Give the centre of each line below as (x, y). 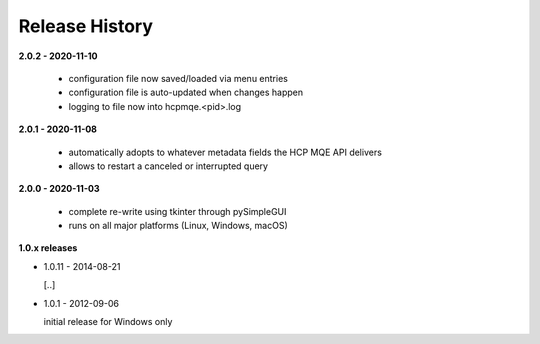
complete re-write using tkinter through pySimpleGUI (177, 211)
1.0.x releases (48, 248)
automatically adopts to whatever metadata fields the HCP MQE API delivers (225, 152)
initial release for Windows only (108, 322)
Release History (86, 26)
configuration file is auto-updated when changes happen (186, 92)
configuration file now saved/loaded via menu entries (178, 78)
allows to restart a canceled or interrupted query (168, 166)
